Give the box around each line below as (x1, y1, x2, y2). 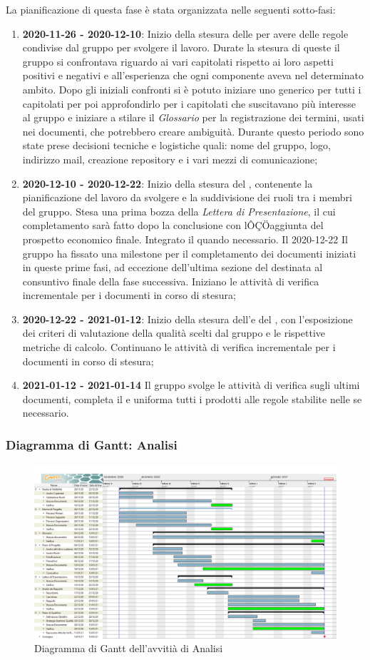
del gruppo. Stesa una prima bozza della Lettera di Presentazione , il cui (22, 203, 336, 218)
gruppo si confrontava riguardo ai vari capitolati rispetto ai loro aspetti (22, 54, 334, 68)
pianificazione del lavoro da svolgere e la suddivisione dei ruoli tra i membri (22, 190, 352, 205)
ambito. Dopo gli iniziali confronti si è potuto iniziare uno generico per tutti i (22, 81, 361, 96)
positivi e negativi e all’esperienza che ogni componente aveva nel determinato (22, 68, 364, 83)
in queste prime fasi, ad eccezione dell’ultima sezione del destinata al (22, 260, 323, 275)
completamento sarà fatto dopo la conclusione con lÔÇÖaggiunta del (22, 218, 324, 233)
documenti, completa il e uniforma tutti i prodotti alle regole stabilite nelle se (22, 391, 362, 406)
